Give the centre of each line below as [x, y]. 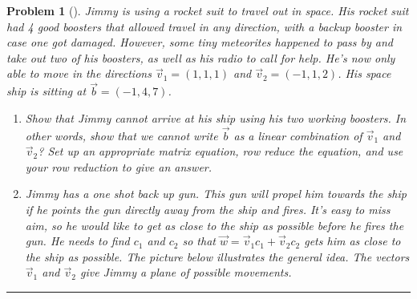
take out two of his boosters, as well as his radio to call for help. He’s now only [201, 57]
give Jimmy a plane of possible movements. [186, 272]
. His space [364, 73]
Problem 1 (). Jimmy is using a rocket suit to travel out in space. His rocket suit [208, 10]
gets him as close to [352, 241]
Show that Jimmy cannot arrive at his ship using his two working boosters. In [216, 117]
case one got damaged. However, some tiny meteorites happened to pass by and [200, 42]
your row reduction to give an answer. [119, 166]
